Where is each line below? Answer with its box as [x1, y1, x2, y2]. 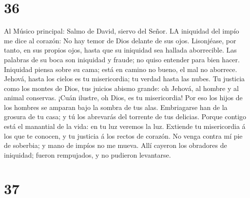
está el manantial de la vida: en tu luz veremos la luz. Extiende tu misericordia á [4, 121, 246, 131]
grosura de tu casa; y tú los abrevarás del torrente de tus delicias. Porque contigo [4, 111, 247, 122]
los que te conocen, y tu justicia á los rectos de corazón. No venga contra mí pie [4, 130, 243, 141]
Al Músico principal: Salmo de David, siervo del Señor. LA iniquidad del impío [4, 26, 239, 36]
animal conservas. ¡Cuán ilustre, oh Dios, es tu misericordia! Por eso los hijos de [4, 92, 243, 103]
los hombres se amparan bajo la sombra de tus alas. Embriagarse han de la [4, 102, 228, 112]
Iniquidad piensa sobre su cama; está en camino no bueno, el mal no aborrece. [4, 64, 237, 74]
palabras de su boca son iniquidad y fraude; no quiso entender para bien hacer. [4, 54, 240, 64]
